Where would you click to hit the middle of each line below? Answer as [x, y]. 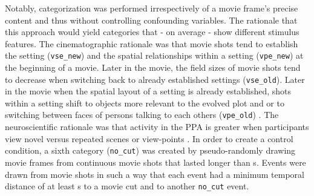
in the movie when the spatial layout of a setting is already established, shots [148, 91]
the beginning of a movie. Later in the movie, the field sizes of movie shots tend [153, 67]
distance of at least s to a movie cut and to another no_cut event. [127, 186]
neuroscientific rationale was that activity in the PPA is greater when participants [157, 127]
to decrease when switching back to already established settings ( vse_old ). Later [155, 79]
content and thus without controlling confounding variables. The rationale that [151, 20]
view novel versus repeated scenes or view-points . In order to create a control [149, 138]
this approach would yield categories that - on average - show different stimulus [152, 32]
